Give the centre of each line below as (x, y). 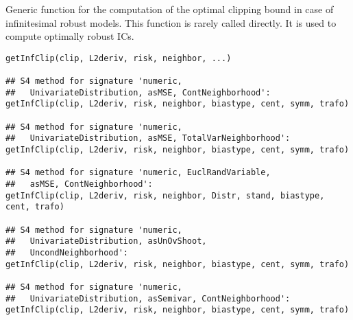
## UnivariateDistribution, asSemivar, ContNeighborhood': (148, 298)
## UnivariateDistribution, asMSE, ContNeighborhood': (138, 92)
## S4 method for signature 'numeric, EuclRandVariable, (138, 173)
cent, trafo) (35, 207)
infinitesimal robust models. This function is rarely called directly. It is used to (171, 22)
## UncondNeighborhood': (67, 252)
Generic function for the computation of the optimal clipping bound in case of (170, 9)
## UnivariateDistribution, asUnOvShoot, (106, 241)
